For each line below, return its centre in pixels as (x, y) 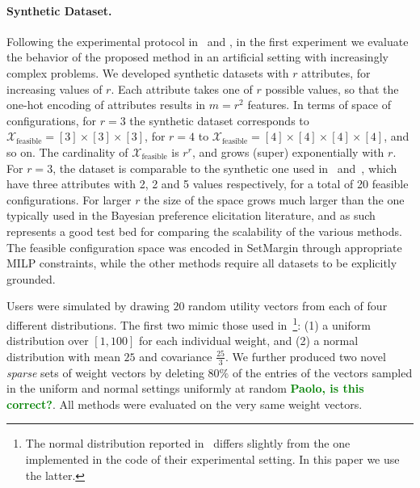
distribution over (48, 341)
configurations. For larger (69, 199)
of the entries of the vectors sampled (322, 372)
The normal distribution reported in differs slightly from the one (188, 443)
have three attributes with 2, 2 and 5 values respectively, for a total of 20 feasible (208, 184)
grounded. (31, 278)
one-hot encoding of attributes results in (106, 105)
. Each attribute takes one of (182, 88)
